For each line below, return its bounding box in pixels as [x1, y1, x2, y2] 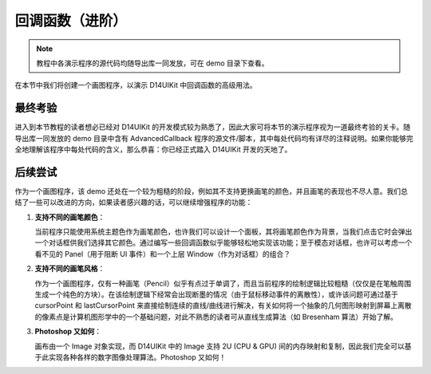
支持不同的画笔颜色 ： [34, 212, 105, 222]
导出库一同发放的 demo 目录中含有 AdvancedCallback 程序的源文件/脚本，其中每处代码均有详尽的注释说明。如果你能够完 [14, 133, 414, 143]
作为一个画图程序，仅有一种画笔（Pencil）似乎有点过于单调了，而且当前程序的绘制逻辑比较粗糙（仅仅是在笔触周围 [34, 278, 412, 288]
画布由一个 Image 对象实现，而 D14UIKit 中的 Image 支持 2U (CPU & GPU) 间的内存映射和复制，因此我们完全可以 [34, 341, 405, 351]
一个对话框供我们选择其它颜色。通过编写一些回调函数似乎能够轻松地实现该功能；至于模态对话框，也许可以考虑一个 [34, 238, 413, 247]
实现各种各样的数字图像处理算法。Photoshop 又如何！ [48, 352, 227, 362]
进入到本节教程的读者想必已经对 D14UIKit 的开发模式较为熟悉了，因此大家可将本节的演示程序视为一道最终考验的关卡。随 [14, 122, 411, 132]
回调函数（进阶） [14, 12, 128, 30]
